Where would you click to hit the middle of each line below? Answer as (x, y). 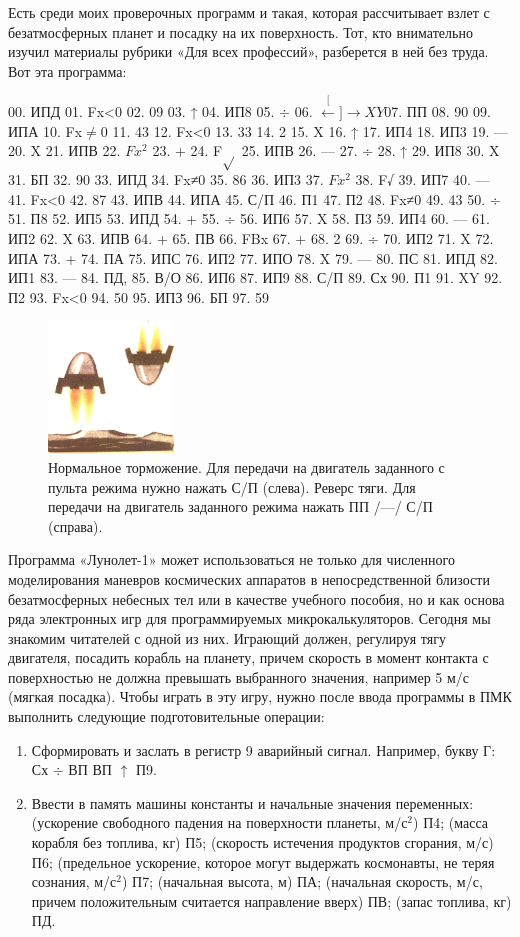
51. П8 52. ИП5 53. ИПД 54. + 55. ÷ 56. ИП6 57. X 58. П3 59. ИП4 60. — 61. (249, 218)
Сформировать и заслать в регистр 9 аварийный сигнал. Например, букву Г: (263, 749)
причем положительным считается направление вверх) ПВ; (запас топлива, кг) (271, 900)
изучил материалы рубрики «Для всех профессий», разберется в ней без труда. (248, 51)
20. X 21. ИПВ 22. (64, 150)
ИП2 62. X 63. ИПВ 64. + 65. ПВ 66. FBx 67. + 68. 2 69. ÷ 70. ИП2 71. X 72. (251, 237)
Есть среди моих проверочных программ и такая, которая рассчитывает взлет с (249, 12)
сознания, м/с (74, 881)
